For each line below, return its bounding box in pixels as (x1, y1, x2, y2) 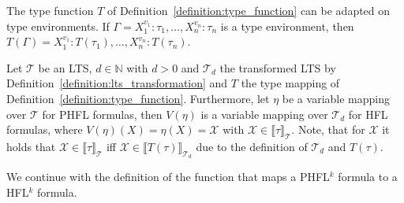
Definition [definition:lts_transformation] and (6, 75, 228, 91)
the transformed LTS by (219, 59, 336, 76)
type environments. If (6, 17, 110, 34)
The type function (6, 2, 94, 18)
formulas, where (6, 121, 83, 138)
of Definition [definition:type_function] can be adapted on (107, 2, 391, 18)
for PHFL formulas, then (42, 105, 163, 122)
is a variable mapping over (200, 105, 328, 122)
